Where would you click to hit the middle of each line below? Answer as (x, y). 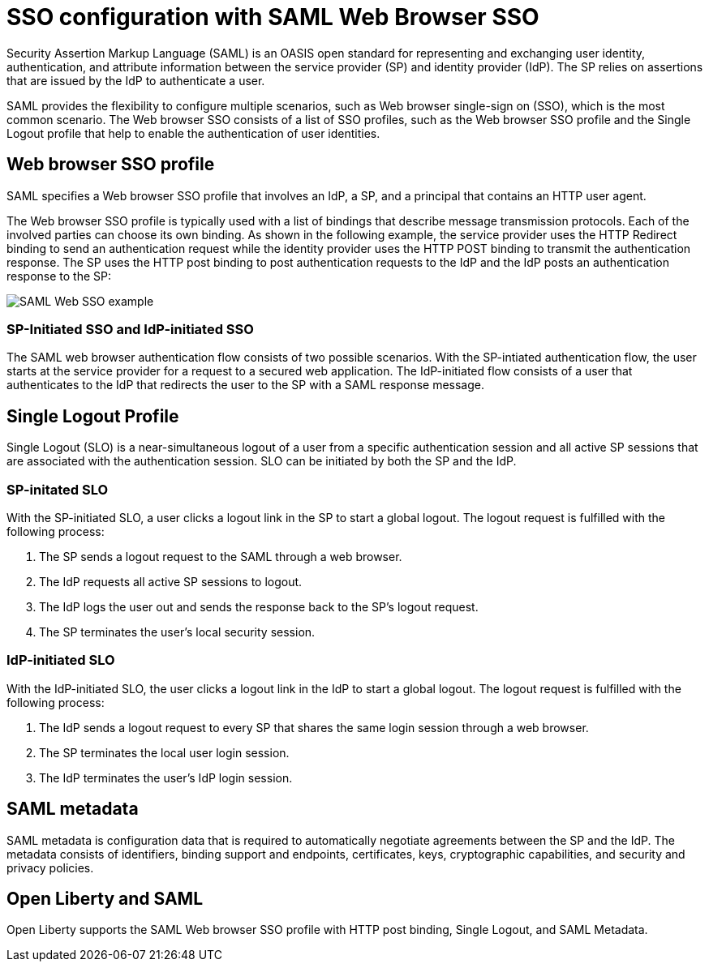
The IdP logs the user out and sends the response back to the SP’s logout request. (259, 606)
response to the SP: (59, 276)
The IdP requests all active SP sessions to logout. (171, 581)
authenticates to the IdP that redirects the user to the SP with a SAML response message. (245, 385)
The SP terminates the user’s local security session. (177, 632)
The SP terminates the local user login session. (164, 752)
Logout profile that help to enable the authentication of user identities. (193, 133)
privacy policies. (50, 867)
